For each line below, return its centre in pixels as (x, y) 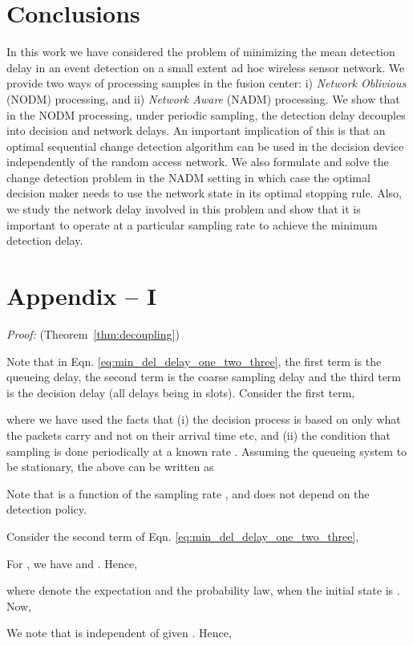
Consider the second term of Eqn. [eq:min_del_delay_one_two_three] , (183, 536)
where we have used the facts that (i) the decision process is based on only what (204, 419)
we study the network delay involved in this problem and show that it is (184, 209)
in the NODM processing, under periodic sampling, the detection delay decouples (206, 114)
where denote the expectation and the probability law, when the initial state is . (203, 590)
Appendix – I (82, 296)
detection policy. (47, 509)
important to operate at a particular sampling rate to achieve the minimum (192, 224)
